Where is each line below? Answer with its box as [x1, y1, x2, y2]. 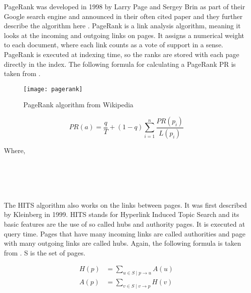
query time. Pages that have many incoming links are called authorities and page [4, 228, 246, 238]
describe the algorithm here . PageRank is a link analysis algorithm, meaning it [4, 20, 241, 31]
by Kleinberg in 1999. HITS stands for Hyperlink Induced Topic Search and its [4, 209, 239, 219]
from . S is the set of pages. [4, 247, 86, 257]
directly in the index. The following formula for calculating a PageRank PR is [4, 59, 236, 69]
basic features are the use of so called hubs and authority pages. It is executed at [4, 219, 245, 229]
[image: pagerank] [23, 85, 83, 93]
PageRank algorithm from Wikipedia [23, 99, 134, 110]
